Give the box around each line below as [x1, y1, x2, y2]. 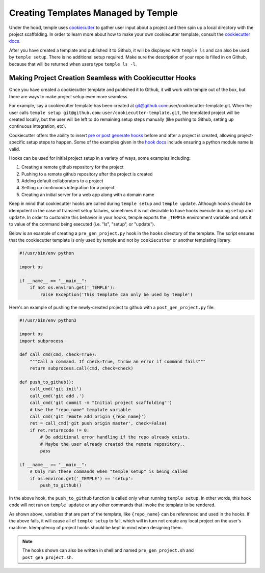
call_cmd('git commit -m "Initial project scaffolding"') [29, 400, 172, 405]
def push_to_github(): [19, 379, 74, 385]
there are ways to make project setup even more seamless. [9, 93, 129, 99]
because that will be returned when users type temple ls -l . [9, 61, 137, 67]
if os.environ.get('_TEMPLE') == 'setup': [29, 476, 133, 481]
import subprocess [19, 338, 64, 344]
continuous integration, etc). [9, 123, 66, 129]
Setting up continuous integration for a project [21, 185, 115, 191]
